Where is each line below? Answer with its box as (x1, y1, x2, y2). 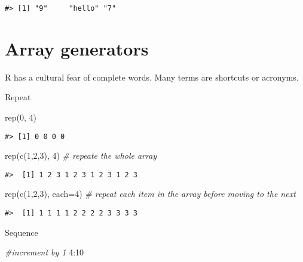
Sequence (5, 226, 38, 238)
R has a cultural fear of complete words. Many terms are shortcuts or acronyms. (5, 70, 299, 83)
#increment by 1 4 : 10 (5, 246, 84, 258)
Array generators (5, 36, 149, 60)
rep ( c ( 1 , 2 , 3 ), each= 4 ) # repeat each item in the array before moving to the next (5, 187, 296, 200)
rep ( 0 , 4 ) (5, 110, 36, 123)
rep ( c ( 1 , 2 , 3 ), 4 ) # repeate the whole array (5, 149, 157, 162)
